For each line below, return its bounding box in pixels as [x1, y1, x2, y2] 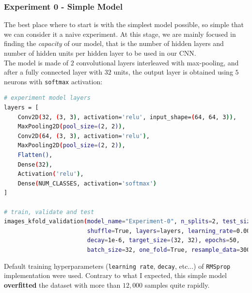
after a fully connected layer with [4, 67, 103, 77]
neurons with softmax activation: [4, 76, 103, 86]
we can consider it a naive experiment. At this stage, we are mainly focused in [4, 29, 236, 39]
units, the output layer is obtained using [113, 67, 233, 77]
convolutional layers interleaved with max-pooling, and [76, 57, 239, 67]
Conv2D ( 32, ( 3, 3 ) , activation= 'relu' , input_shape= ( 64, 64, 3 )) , [17, 113, 236, 121]
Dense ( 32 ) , [17, 161, 53, 168]
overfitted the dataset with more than [4, 279, 121, 290]
